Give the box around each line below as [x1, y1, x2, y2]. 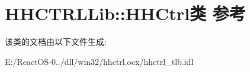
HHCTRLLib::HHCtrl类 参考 [5, 1, 246, 25]
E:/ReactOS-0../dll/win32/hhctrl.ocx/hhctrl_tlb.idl [5, 55, 194, 67]
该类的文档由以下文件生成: [5, 35, 107, 48]
